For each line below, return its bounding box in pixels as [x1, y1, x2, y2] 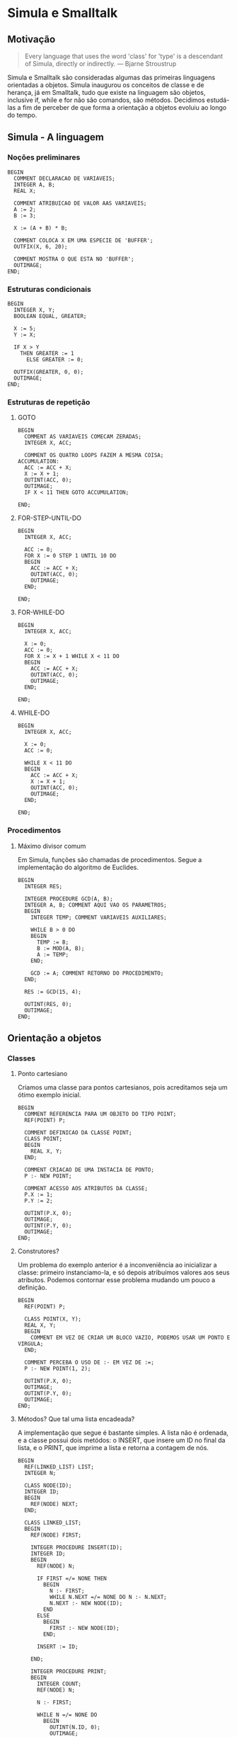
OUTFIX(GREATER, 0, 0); [13, 368, 83, 375]
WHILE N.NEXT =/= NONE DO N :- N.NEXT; [49, 1594, 168, 1601]
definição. [17, 1284, 47, 1292]
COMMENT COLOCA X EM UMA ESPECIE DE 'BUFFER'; [13, 237, 154, 244]
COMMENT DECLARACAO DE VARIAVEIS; [13, 175, 115, 182]
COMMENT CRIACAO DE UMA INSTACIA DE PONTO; [24, 1167, 154, 1174]
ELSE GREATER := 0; [25, 356, 83, 363]
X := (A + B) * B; [13, 225, 69, 232]
